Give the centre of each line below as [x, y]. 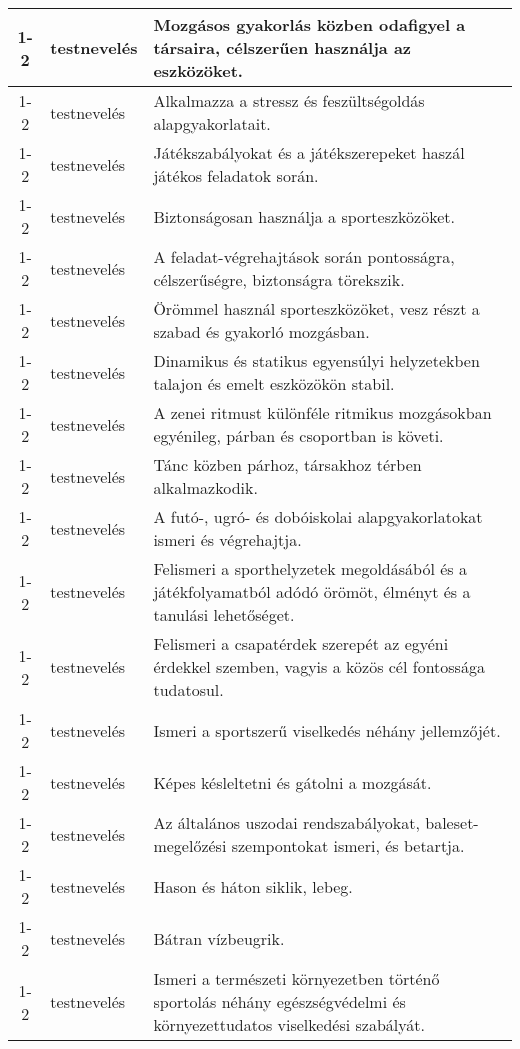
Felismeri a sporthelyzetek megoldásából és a [310, 568]
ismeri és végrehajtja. [227, 539]
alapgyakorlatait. [212, 123]
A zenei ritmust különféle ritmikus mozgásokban [322, 412]
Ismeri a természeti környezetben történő [296, 978]
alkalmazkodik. [205, 487]
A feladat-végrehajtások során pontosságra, [304, 256]
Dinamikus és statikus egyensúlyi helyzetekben [316, 360]
